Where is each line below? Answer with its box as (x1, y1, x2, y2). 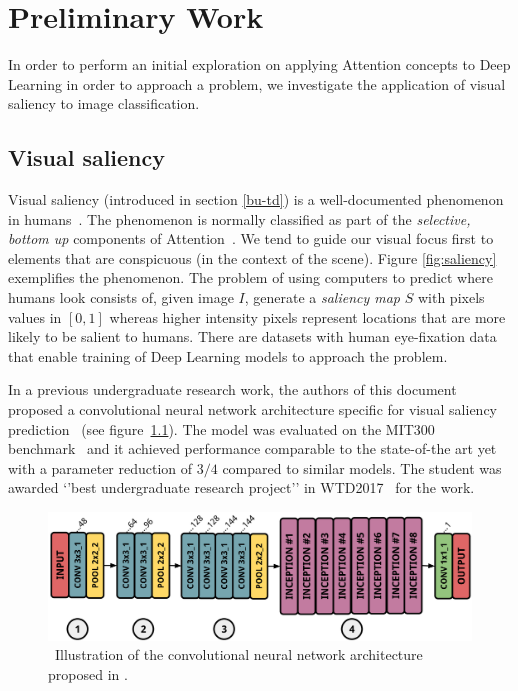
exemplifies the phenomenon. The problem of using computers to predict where (8, 267, 493, 288)
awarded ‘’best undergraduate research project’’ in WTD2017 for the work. (8, 477, 475, 498)
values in (8, 306, 62, 327)
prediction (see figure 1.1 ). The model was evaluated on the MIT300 (8, 418, 435, 439)
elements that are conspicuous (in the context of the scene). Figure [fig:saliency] (8, 247, 497, 268)
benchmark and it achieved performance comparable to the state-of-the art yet (8, 438, 497, 459)
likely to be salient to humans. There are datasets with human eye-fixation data (8, 326, 497, 347)
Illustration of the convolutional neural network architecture (54, 644, 423, 665)
